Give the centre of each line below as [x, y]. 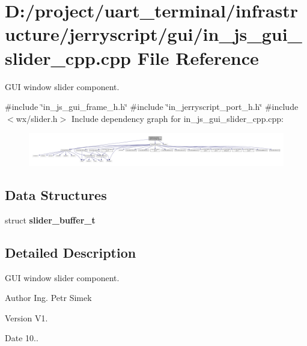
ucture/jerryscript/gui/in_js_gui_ [153, 34]
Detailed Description [71, 252]
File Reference [198, 57]
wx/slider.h [37, 118]
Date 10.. [22, 338]
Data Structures [56, 194]
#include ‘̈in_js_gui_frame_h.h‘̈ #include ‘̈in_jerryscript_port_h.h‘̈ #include [152, 107]
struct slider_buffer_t [50, 220]
